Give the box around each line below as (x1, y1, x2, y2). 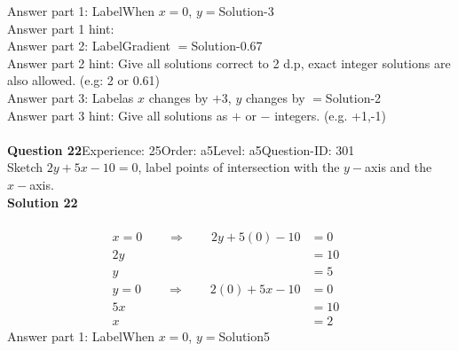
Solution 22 (7, 192, 78, 211)
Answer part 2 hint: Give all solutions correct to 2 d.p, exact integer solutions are (7, 53, 451, 72)
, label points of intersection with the (138, 158, 340, 176)
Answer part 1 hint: (7, 19, 114, 37)
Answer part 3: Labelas (7, 88, 134, 106)
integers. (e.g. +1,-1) (274, 105, 386, 124)
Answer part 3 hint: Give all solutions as (7, 105, 228, 124)
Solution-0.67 (191, 36, 263, 55)
